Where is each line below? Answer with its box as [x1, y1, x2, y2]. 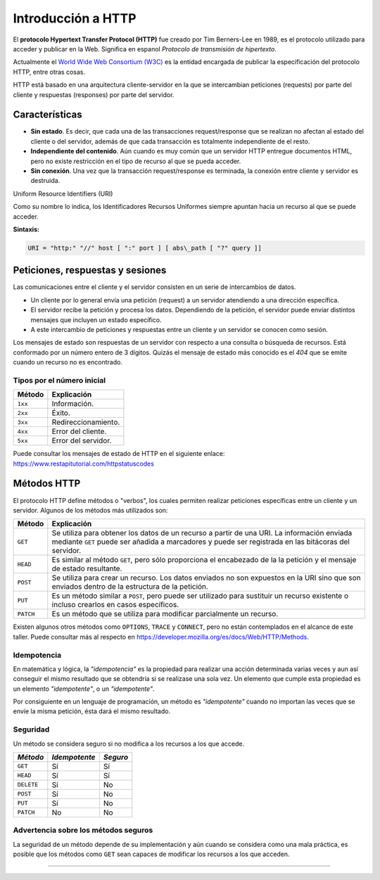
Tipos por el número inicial [13, 375, 106, 385]
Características [13, 109, 82, 121]
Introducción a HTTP [13, 11, 137, 26]
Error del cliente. [51, 426, 107, 436]
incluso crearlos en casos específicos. [51, 600, 179, 610]
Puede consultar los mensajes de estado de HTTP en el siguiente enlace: [13, 449, 225, 458]
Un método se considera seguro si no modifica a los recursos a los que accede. [13, 739, 245, 748]
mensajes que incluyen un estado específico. [30, 315, 162, 324]
